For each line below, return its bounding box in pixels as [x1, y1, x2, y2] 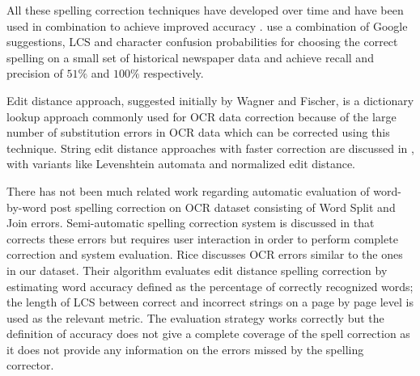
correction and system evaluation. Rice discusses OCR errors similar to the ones [6, 246, 403, 263]
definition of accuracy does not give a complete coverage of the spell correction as [6, 325, 410, 342]
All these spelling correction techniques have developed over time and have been [6, 2, 404, 18]
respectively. [143, 65, 204, 82]
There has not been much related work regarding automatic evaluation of [6, 182, 370, 199]
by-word [6, 198, 47, 215]
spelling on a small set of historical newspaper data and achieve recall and [6, 49, 374, 65]
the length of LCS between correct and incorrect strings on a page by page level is [6, 294, 414, 311]
